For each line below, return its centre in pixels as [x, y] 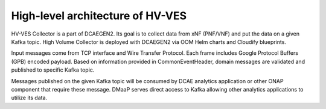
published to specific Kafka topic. [53, 70]
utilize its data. [29, 98]
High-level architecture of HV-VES [99, 16]
